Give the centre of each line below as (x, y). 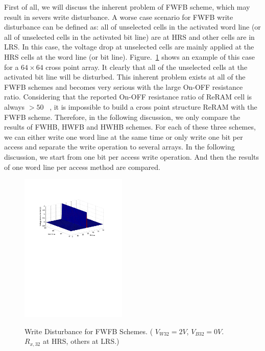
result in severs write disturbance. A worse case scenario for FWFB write (119, 17)
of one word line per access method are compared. (82, 167)
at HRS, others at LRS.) (81, 341)
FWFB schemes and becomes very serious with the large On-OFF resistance (124, 86)
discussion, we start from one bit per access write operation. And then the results (131, 156)
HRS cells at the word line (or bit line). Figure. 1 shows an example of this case (129, 56)
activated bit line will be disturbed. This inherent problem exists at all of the (125, 77)
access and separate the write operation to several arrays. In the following (119, 147)
